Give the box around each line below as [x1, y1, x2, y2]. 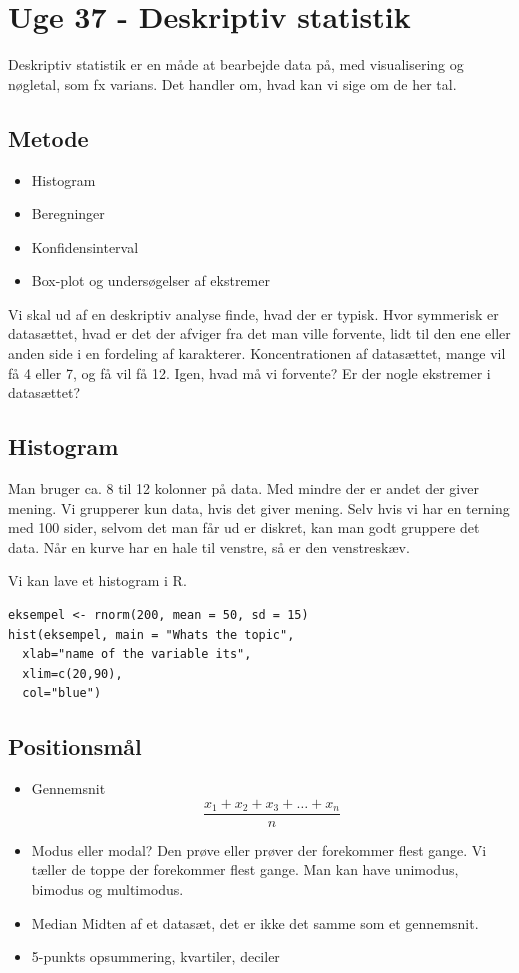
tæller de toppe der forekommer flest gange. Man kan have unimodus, [31, 859, 459, 880]
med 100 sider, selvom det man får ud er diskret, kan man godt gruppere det [8, 517, 480, 538]
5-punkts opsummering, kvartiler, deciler [31, 946, 280, 967]
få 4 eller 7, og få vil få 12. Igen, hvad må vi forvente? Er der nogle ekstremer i [8, 362, 491, 383]
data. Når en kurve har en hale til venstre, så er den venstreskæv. [8, 536, 410, 557]
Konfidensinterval [31, 236, 139, 257]
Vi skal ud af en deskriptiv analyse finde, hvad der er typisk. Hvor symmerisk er [8, 303, 499, 324]
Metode [8, 122, 89, 153]
